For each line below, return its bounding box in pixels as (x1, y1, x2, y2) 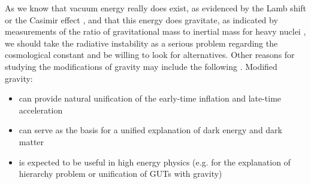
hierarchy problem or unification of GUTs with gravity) (19, 167, 222, 180)
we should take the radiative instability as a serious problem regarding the (5, 36, 278, 49)
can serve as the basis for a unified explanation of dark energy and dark (19, 124, 282, 136)
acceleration (19, 103, 63, 116)
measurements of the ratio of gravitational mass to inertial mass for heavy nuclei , (5, 25, 306, 38)
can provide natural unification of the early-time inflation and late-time (19, 92, 282, 105)
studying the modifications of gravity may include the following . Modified (5, 60, 277, 72)
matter (19, 135, 44, 148)
